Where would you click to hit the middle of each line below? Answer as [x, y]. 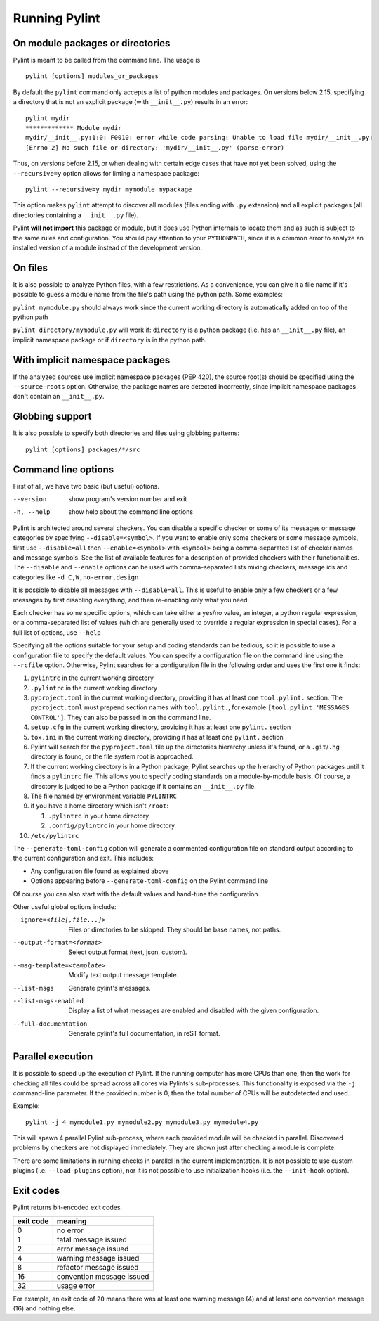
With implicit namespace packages [92, 360]
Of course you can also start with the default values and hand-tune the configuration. [137, 894]
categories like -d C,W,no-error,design [76, 577]
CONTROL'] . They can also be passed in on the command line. [121, 717]
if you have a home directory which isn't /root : [99, 806]
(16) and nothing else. [45, 1308]
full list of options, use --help [57, 632]
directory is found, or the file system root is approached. [112, 756]
